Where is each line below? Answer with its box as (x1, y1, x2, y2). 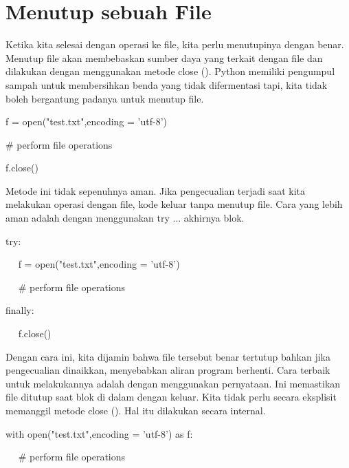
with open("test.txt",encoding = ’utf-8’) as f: (5, 426, 193, 440)
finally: (5, 303, 34, 317)
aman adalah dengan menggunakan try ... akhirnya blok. (5, 211, 245, 225)
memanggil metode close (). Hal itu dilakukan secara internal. (5, 403, 266, 417)
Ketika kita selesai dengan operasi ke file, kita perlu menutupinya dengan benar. (5, 37, 344, 52)
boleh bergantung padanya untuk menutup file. (5, 91, 204, 105)
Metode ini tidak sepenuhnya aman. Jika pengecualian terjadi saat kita (5, 183, 305, 198)
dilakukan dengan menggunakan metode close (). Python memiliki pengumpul (5, 64, 335, 78)
